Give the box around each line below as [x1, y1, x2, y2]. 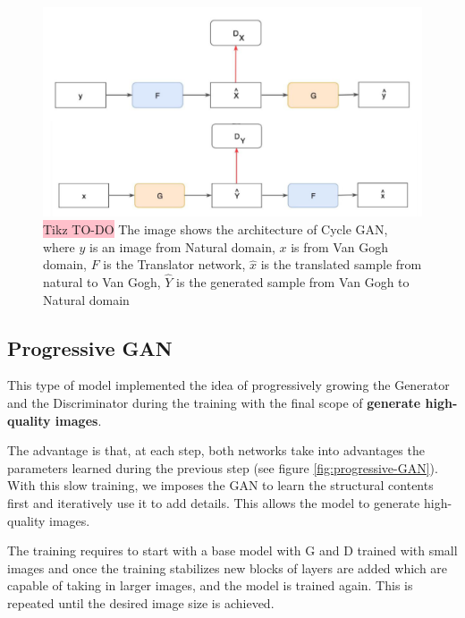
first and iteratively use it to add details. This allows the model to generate [7, 494, 420, 512]
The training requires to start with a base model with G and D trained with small [7, 541, 458, 560]
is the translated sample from [260, 255, 422, 274]
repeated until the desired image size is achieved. [7, 593, 275, 612]
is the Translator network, [103, 255, 246, 274]
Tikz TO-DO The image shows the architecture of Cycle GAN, [43, 220, 388, 239]
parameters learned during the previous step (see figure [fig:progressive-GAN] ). [7, 458, 438, 477]
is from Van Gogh [291, 237, 388, 256]
